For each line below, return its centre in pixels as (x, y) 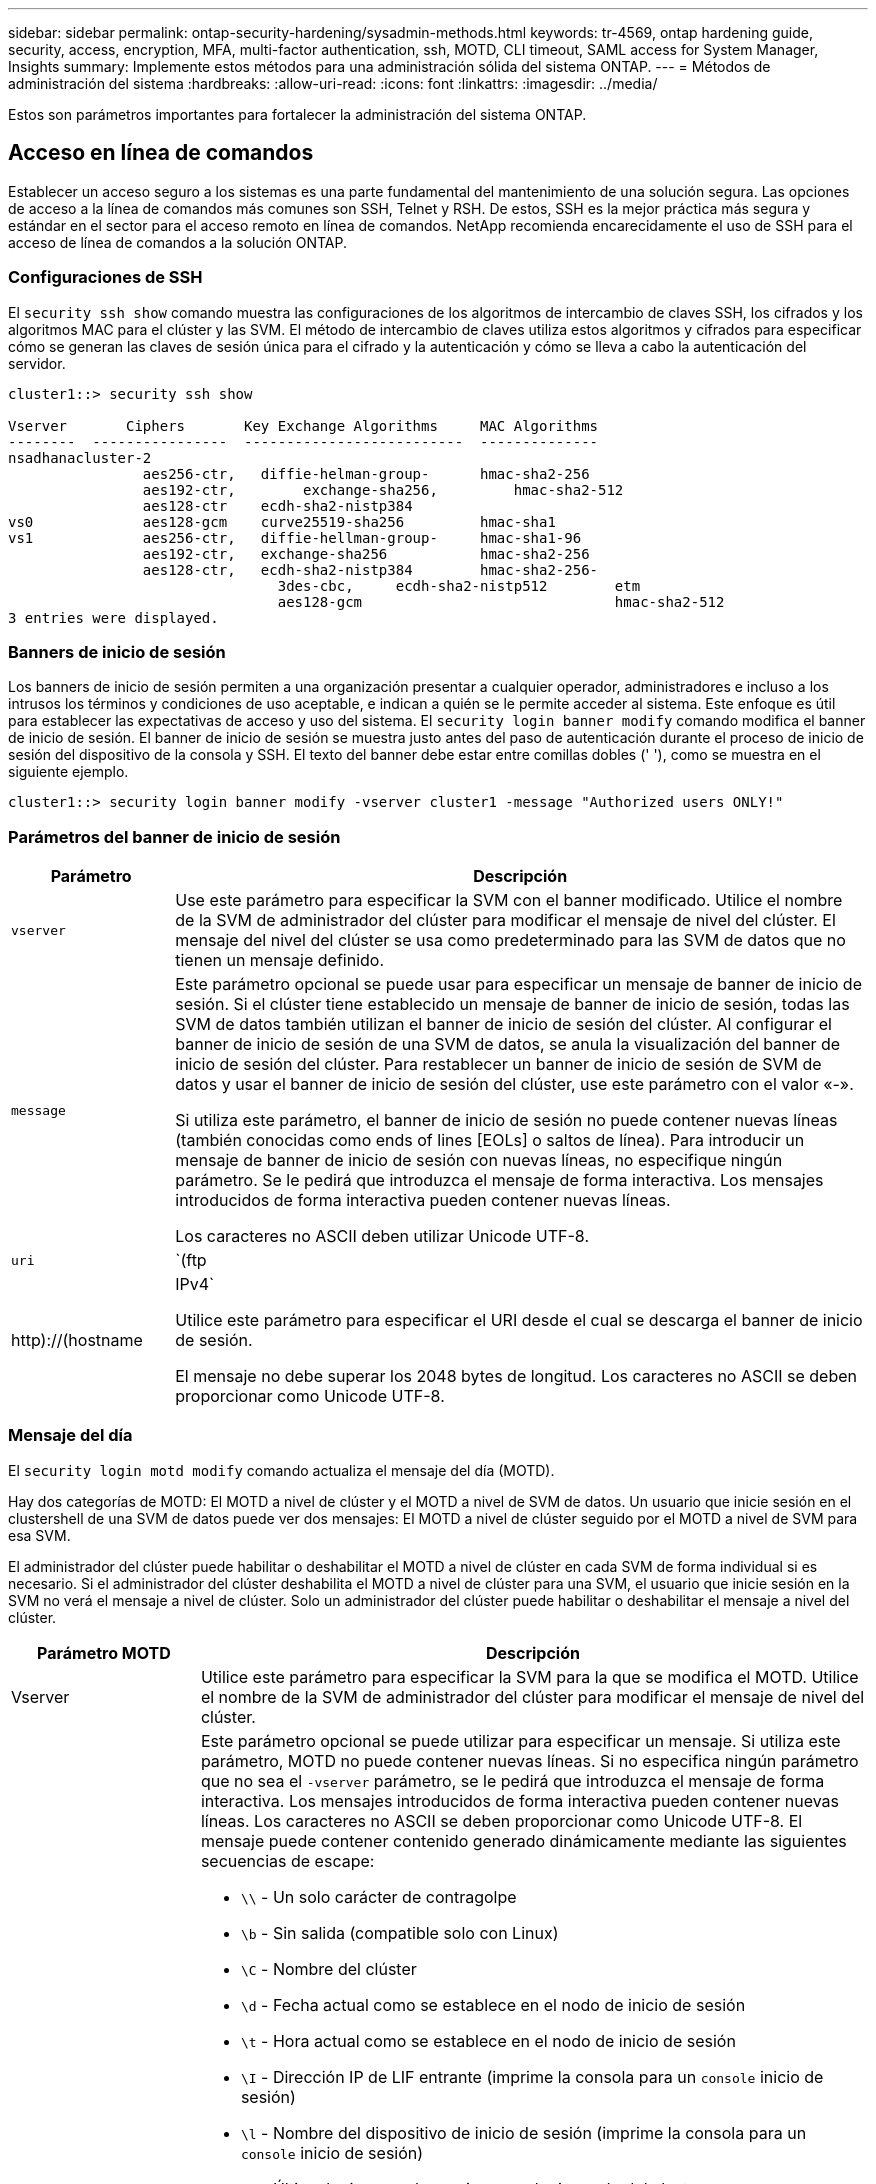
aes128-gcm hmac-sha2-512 (501, 601)
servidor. (37, 363)
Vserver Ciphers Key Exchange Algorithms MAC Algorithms (303, 425)
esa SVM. (39, 1535)
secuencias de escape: (287, 1860)
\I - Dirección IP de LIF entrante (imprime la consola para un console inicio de (532, 2076)
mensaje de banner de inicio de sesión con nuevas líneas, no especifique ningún (479, 1160)
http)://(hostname (77, 1340)
